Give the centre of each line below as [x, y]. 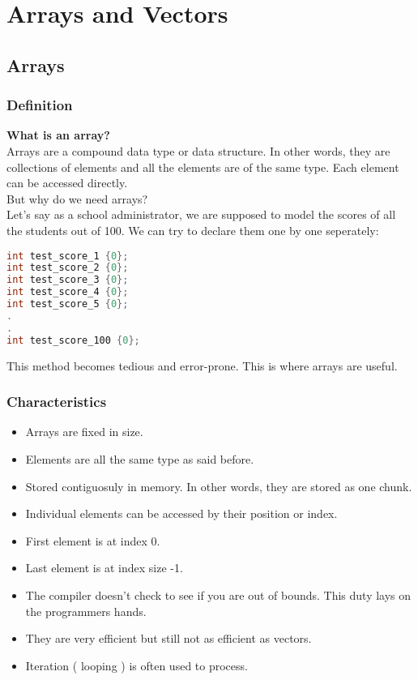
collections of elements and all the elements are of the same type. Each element [203, 167]
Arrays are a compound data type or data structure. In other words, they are [198, 150]
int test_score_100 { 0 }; [73, 340]
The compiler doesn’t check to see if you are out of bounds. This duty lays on [218, 594]
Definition [40, 105]
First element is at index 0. [93, 540]
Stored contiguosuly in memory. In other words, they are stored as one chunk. [219, 486]
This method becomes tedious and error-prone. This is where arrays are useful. [202, 365]
